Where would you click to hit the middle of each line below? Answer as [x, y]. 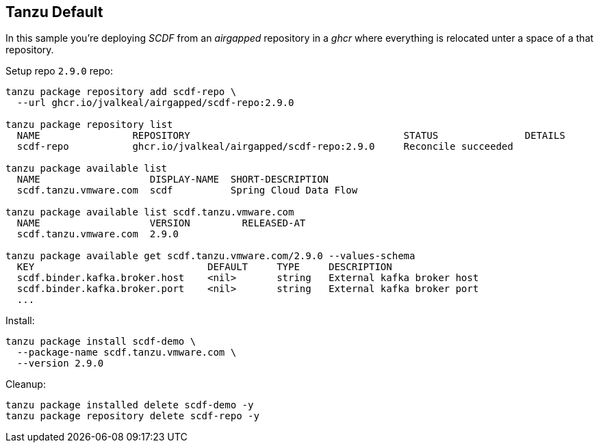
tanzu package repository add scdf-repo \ [121, 92]
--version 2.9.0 [60, 364]
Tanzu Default [54, 12]
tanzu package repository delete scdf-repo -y [132, 416]
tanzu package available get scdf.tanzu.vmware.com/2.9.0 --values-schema [211, 256]
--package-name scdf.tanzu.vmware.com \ [127, 353]
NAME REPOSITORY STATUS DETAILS [291, 136]
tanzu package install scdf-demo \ [101, 342]
